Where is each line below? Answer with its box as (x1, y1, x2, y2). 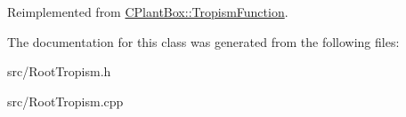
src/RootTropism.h (7, 62, 111, 81)
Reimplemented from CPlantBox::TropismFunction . (7, 3, 288, 20)
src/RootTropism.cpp (7, 91, 124, 110)
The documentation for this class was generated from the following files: (7, 32, 400, 51)
